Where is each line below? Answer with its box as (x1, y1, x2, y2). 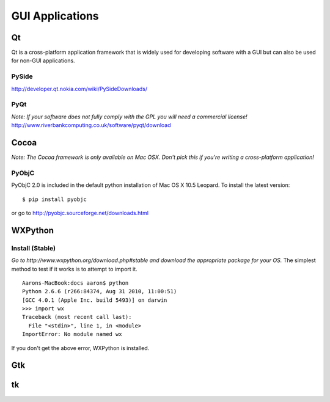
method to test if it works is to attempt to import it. (11, 265, 137, 272)
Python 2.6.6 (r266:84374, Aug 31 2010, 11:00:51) (22, 288, 177, 295)
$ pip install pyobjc (22, 196, 87, 203)
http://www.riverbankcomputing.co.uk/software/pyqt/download (11, 122, 171, 129)
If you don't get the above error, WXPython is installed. (11, 344, 150, 351)
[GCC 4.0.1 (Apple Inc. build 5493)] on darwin (22, 296, 167, 304)
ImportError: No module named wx (22, 331, 122, 338)
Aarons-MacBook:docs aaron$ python (22, 279, 129, 287)
